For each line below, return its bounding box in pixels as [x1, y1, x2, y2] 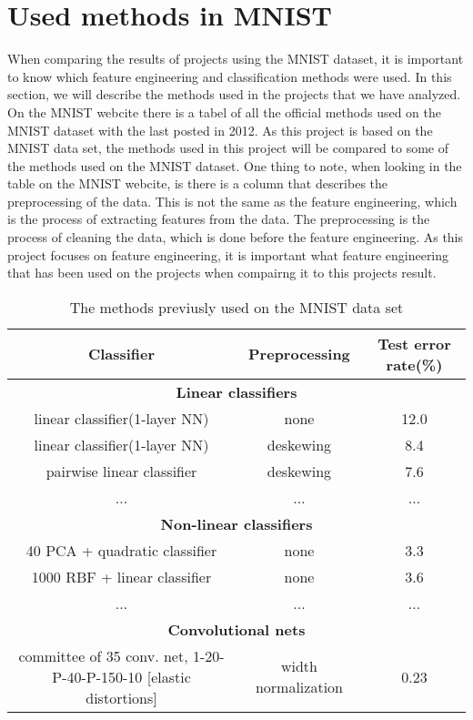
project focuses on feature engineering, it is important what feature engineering [7, 245, 449, 264]
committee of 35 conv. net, [18, 644, 188, 666]
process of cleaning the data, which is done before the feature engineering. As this [7, 228, 464, 247]
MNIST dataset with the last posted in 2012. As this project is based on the [7, 120, 433, 139]
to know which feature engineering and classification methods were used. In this [7, 66, 452, 86]
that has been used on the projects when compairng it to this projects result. [7, 263, 437, 282]
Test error [377, 332, 451, 354]
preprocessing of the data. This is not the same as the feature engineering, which [7, 191, 458, 210]
